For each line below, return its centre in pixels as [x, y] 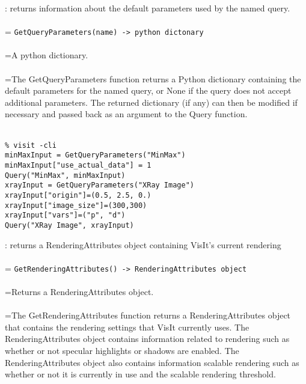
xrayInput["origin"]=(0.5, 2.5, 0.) [78, 195]
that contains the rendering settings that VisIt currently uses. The [127, 327]
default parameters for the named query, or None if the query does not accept [148, 90]
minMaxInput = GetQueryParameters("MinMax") [95, 155]
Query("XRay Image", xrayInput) [69, 225]
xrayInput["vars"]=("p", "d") [65, 215]
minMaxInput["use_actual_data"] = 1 [78, 165]
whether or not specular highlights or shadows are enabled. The [122, 350]
